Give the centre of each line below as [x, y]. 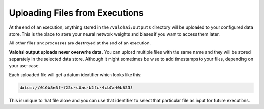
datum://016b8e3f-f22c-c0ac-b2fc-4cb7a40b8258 [76, 87]
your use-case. [24, 65]
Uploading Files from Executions [76, 13]
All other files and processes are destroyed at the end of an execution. [80, 43]
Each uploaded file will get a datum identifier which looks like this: [75, 75]
